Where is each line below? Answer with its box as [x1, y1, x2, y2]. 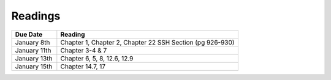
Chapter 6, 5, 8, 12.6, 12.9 [60, 54, 134, 62]
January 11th [15, 46, 51, 54]
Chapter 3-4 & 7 [60, 46, 107, 54]
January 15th [15, 62, 53, 70]
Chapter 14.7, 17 [60, 62, 106, 70]
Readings [11, 9, 61, 23]
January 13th [15, 54, 53, 62]
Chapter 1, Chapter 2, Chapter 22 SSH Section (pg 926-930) [60, 38, 235, 46]
